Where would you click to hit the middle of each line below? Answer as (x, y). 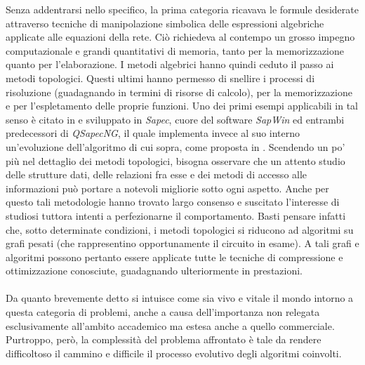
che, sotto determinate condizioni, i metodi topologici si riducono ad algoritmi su (180, 229)
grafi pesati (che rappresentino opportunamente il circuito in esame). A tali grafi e (182, 243)
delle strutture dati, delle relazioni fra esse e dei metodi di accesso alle (157, 174)
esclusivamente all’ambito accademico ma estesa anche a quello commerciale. (170, 325)
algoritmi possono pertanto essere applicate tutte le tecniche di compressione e (174, 257)
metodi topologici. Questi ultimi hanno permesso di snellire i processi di (160, 78)
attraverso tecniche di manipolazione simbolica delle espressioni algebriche (165, 23)
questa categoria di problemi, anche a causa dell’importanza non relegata (163, 312)
